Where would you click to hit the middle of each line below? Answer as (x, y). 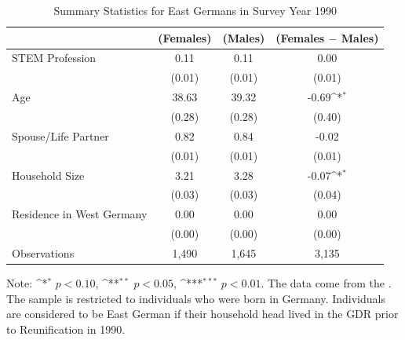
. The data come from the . (326, 282)
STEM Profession (54, 58)
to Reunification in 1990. (66, 329)
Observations (43, 252)
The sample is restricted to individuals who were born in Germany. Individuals (196, 298)
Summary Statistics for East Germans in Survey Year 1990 (195, 10)
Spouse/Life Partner (60, 135)
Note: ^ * (27, 282)
